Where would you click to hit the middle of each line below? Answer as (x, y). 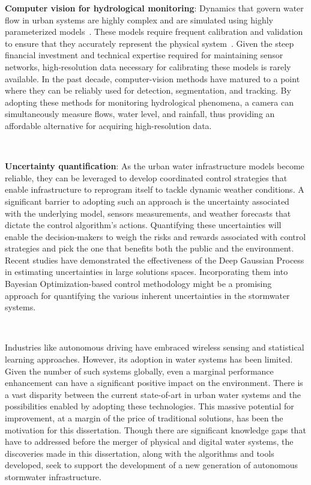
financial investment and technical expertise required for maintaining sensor (144, 55)
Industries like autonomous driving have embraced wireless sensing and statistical (155, 347)
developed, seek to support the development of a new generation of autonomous (151, 465)
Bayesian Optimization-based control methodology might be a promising (138, 284)
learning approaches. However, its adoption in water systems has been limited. (149, 359)
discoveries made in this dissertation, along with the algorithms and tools (140, 453)
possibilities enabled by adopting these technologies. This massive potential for (149, 406)
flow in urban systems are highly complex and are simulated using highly (139, 20)
